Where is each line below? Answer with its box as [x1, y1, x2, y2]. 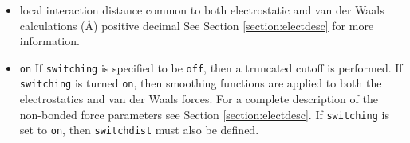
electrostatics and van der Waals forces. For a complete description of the [19, 91, 378, 107]
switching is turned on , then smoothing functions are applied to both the [19, 75, 382, 91]
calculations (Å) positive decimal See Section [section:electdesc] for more [19, 17, 374, 33]
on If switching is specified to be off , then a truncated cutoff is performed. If [19, 59, 403, 75]
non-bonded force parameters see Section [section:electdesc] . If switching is [19, 106, 389, 122]
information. [19, 33, 80, 49]
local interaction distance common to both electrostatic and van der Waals [19, 2, 384, 17]
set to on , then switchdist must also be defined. [19, 122, 259, 138]
